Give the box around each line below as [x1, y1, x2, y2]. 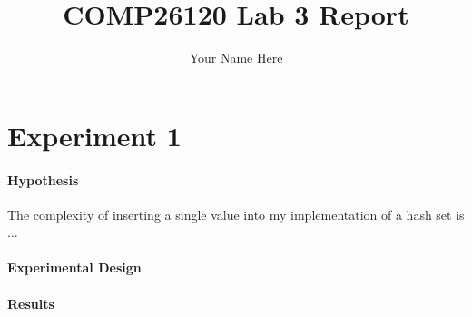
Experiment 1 [7, 116, 182, 154]
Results [7, 293, 54, 312]
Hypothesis [7, 170, 79, 189]
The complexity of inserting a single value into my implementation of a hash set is [7, 204, 465, 223]
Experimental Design [7, 258, 142, 277]
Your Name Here [189, 48, 283, 67]
